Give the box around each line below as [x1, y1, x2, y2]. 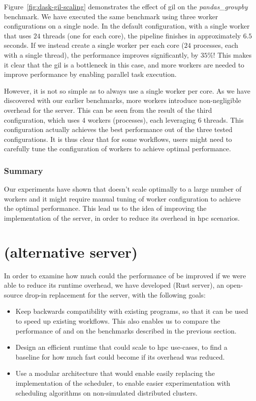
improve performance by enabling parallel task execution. [4, 69, 177, 79]
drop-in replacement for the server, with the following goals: [25, 289, 206, 300]
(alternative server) [4, 241, 138, 262]
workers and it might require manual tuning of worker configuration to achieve [4, 193, 241, 203]
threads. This [203, 114, 244, 125]
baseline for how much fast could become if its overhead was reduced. [15, 351, 225, 362]
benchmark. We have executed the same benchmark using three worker [4, 11, 218, 21]
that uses [4, 30, 32, 40]
